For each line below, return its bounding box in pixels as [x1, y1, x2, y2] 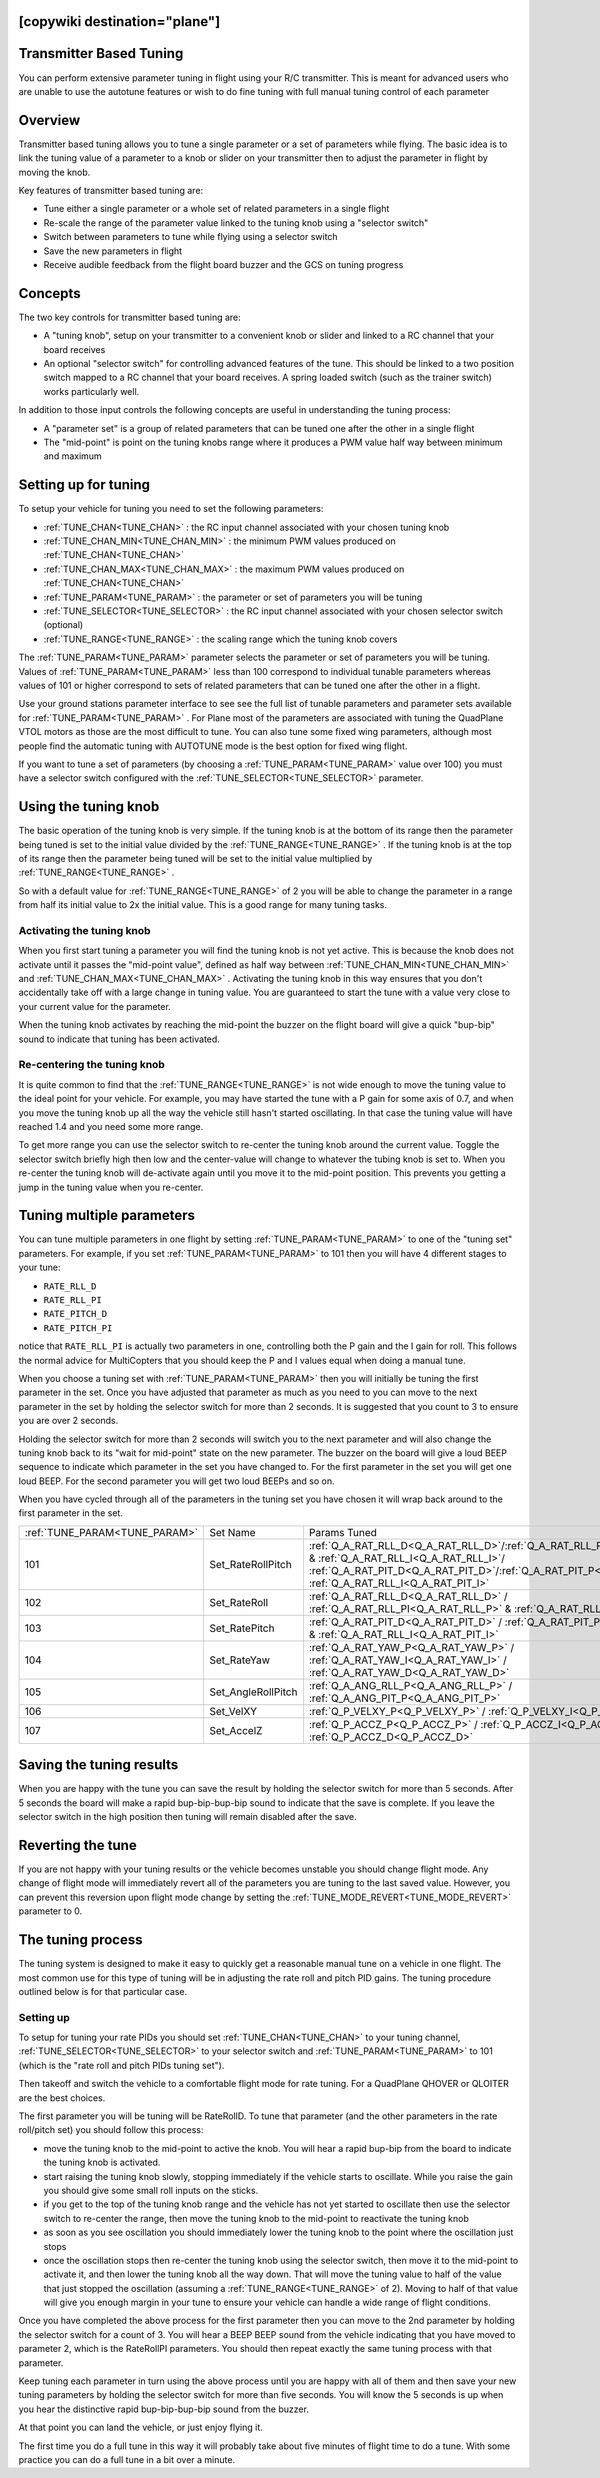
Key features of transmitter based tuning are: [18, 185, 204, 196]
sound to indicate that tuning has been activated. [18, 1033, 220, 1045]
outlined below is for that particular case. [18, 1985, 188, 1997]
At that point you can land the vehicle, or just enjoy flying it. [18, 2421, 264, 2434]
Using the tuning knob [18, 798, 160, 815]
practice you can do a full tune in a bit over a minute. [18, 2454, 235, 2465]
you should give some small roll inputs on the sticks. [43, 2184, 259, 2196]
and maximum [43, 450, 102, 462]
